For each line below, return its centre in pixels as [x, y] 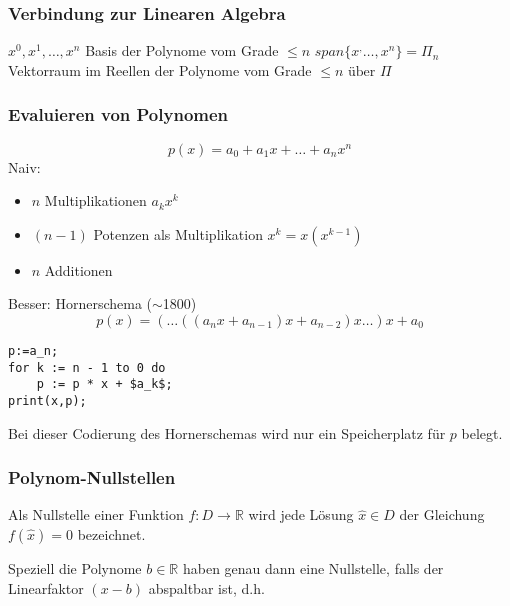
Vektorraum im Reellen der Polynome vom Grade [160, 69]
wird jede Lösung [301, 514]
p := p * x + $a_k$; [104, 384]
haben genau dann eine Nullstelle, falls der [313, 568]
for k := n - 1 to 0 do [87, 367]
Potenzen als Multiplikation [178, 233]
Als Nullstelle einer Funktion [96, 514]
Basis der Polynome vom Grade [182, 50]
